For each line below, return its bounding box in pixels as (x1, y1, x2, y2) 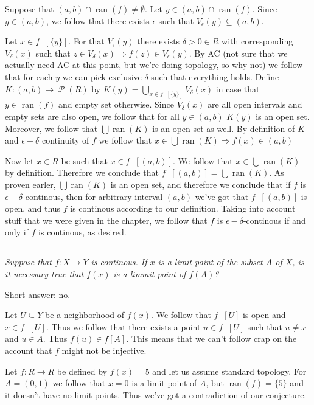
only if (5, 226, 29, 238)
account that (5, 344, 52, 356)
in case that (215, 82, 260, 95)
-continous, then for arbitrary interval (23, 190, 163, 202)
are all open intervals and (208, 98, 302, 111)
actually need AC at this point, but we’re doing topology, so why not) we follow (5, 58, 303, 71)
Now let (5, 154, 34, 167)
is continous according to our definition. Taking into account (70, 202, 296, 215)
